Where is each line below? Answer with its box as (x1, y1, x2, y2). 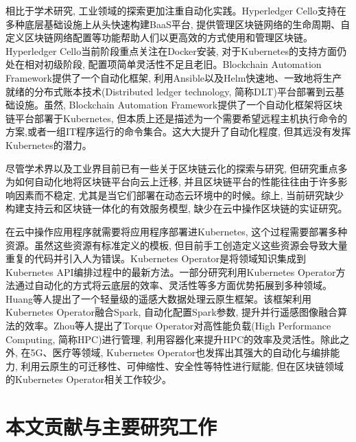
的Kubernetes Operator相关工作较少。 (5, 372, 172, 386)
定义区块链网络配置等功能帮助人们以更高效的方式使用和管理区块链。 (5, 30, 313, 45)
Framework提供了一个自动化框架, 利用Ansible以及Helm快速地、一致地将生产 (5, 70, 342, 84)
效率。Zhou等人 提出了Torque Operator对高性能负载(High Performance (24, 318, 331, 333)
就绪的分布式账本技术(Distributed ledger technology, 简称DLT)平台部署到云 (5, 84, 335, 98)
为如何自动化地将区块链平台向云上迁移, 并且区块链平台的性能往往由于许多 (5, 174, 338, 189)
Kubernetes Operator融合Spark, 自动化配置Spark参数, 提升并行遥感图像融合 (5, 305, 338, 319)
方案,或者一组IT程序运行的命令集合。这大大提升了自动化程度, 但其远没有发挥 (5, 124, 351, 139)
